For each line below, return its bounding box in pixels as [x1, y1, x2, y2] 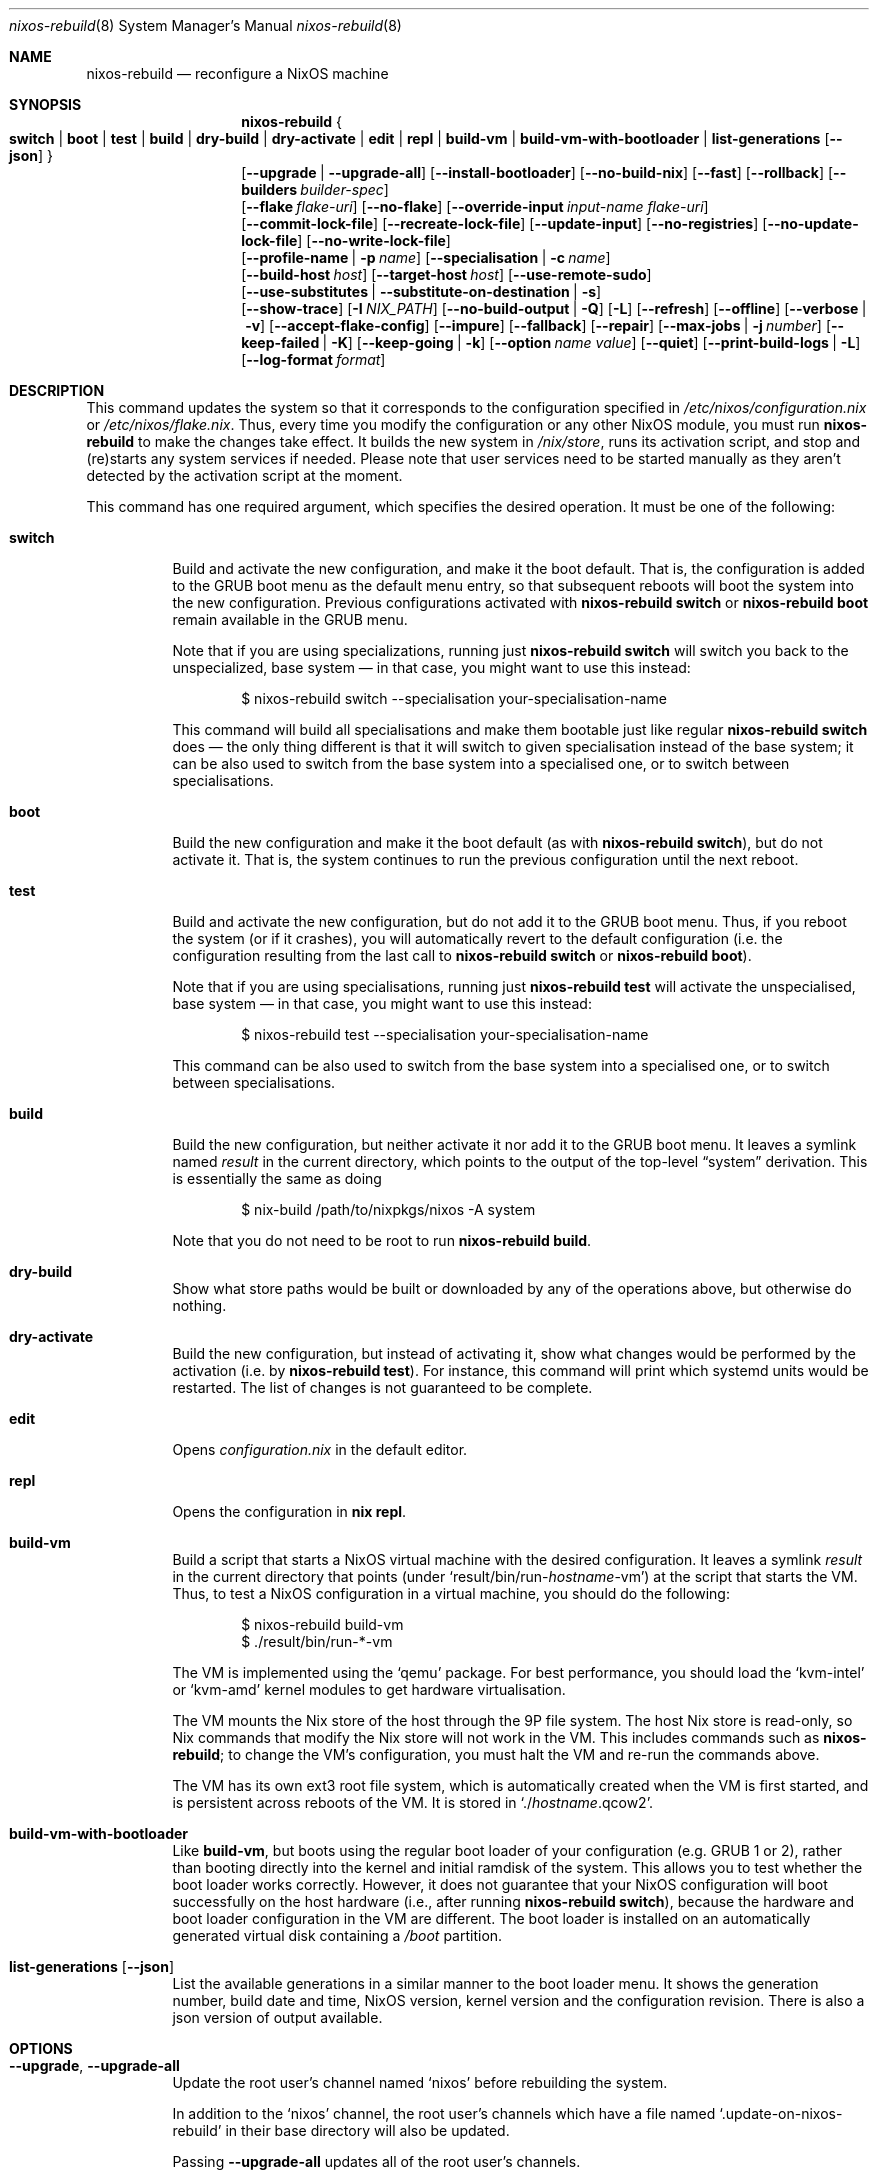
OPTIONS [9, 2040, 73, 2057]
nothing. [172, 1297, 227, 1314]
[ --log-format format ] [241, 351, 386, 368]
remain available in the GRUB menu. [172, 611, 408, 628]
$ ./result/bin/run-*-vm [241, 1633, 393, 1650]
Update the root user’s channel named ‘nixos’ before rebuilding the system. [172, 2074, 668, 2091]
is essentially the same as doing [172, 1170, 382, 1187]
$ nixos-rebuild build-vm [241, 1616, 404, 1633]
